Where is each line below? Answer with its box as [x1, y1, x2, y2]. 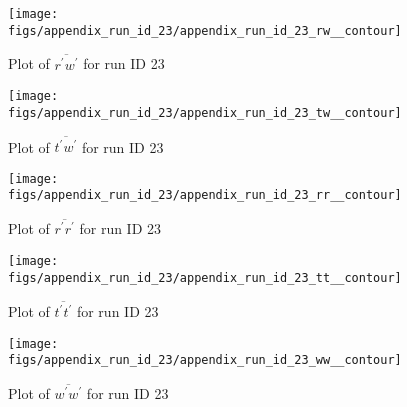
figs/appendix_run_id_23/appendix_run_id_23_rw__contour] [8, 23, 402, 38]
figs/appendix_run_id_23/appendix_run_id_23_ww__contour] [8, 353, 402, 368]
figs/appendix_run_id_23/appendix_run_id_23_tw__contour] [8, 105, 402, 120]
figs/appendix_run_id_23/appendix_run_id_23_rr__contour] [8, 188, 402, 203]
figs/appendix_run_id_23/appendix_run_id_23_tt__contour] [8, 270, 402, 285]
